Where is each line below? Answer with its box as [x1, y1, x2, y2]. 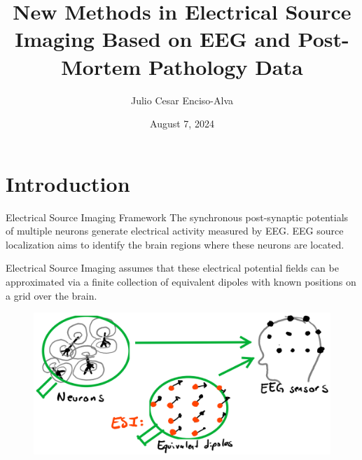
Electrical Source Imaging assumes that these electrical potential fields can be [6, 260, 339, 275]
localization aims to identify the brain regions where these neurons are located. [6, 237, 344, 251]
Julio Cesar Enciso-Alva [130, 92, 234, 107]
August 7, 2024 [150, 116, 214, 131]
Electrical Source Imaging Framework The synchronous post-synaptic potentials [6, 209, 349, 224]
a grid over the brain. [6, 288, 97, 302]
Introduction [6, 169, 130, 197]
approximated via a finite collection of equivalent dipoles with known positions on [6, 274, 356, 288]
